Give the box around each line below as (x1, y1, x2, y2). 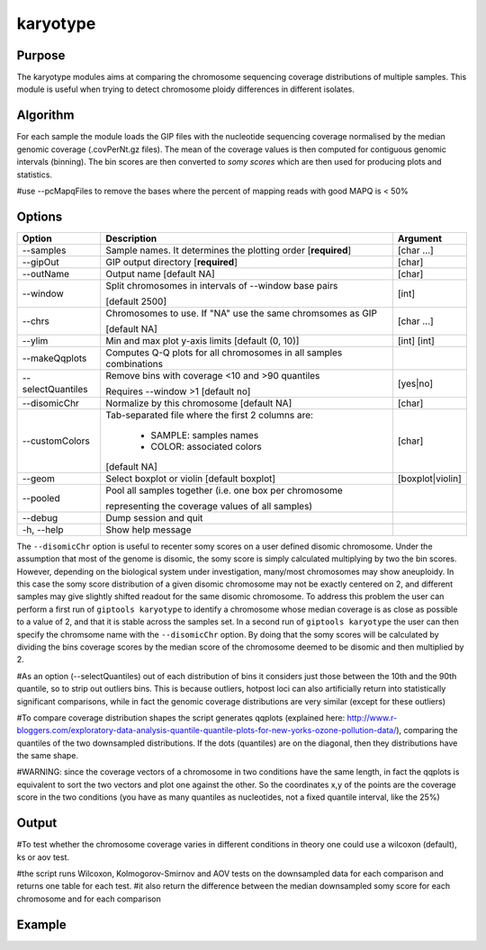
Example (16, 917, 67, 932)
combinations (105, 357, 164, 370)
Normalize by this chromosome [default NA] (105, 397, 292, 409)
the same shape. (16, 750, 78, 761)
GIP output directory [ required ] (105, 255, 238, 268)
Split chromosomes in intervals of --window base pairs (105, 279, 338, 291)
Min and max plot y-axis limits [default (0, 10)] (105, 334, 300, 346)
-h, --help (22, 523, 64, 535)
